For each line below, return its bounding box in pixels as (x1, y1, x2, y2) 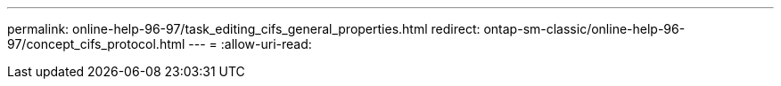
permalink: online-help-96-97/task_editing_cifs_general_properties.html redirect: (7, 21, 481, 36)
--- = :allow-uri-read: (188, 36, 312, 51)
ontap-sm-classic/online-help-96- (483, 21, 686, 36)
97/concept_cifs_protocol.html (7, 36, 185, 51)
